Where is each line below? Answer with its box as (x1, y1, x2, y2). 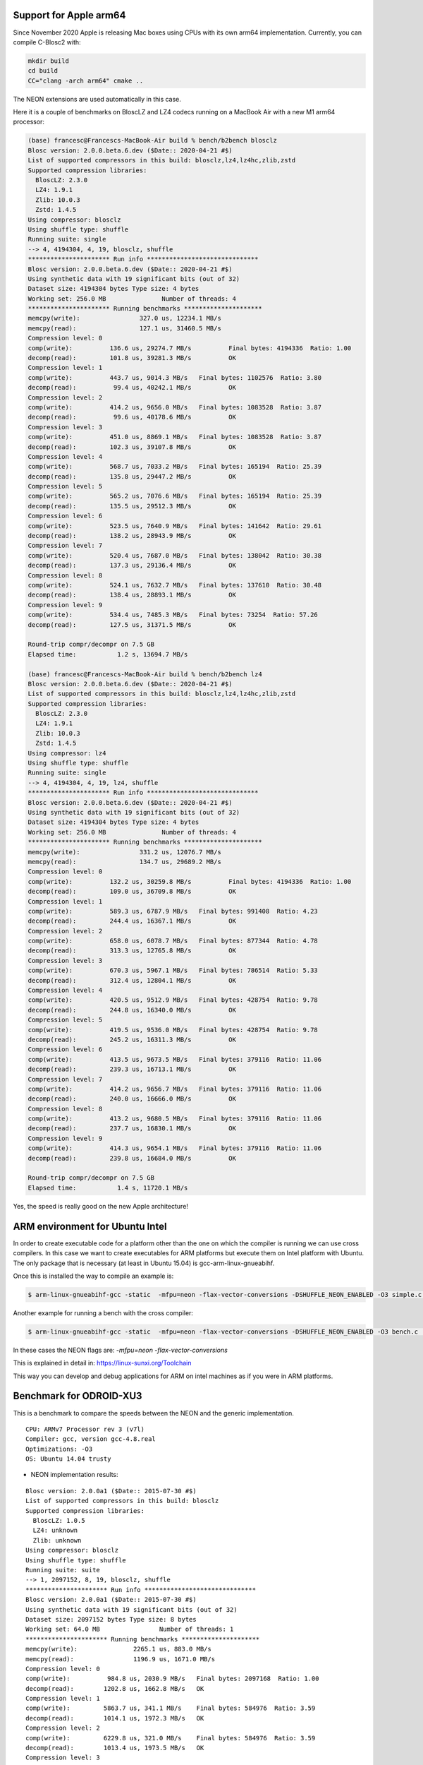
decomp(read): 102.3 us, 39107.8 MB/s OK (27, 443, 236, 451)
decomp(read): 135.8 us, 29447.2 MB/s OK (27, 472, 236, 480)
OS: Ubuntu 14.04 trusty (25, 1455, 111, 1463)
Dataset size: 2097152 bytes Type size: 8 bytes (25, 1615, 197, 1623)
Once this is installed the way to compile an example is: (13, 1272, 174, 1280)
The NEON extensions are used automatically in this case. (13, 95, 181, 103)
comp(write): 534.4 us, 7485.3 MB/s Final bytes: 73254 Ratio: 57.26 (27, 611, 319, 619)
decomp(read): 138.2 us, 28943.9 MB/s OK (27, 532, 236, 540)
